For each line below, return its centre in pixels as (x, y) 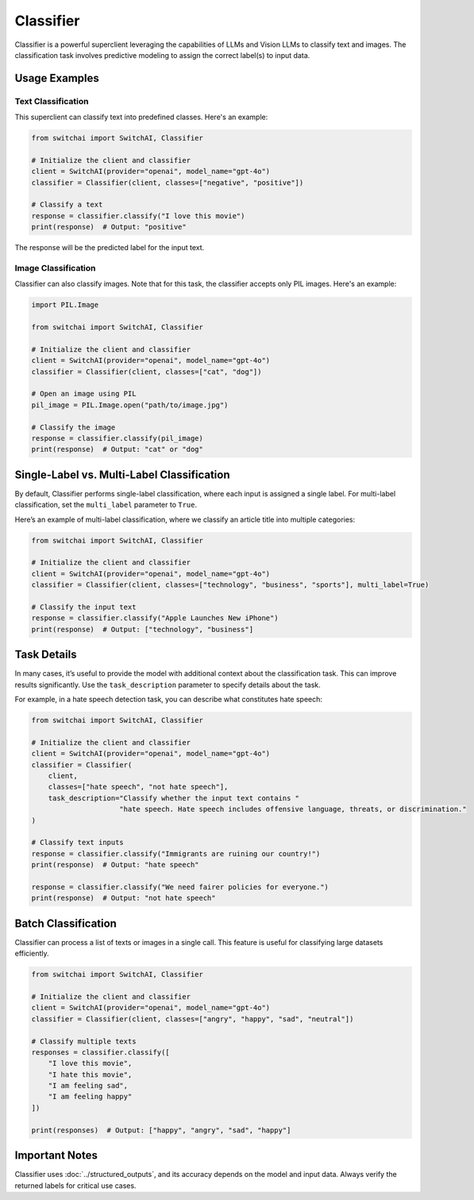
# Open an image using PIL (84, 394)
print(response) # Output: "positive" (109, 227)
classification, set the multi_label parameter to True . (106, 505)
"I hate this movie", (90, 1075)
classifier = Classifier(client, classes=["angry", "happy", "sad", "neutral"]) (193, 1019)
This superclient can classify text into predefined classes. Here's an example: (141, 117)
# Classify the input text (84, 607)
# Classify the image (73, 427)
